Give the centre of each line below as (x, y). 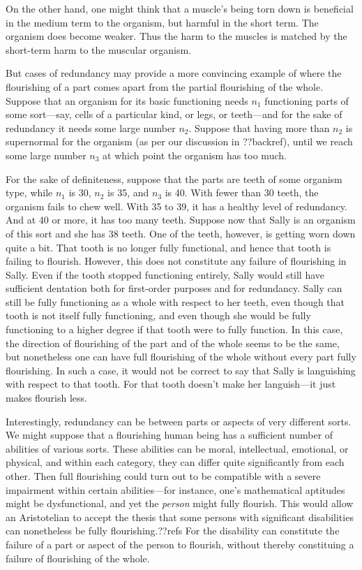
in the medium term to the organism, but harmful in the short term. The (162, 22)
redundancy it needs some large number (91, 127)
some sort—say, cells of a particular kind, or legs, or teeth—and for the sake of (174, 114)
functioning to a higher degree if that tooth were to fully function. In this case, (174, 329)
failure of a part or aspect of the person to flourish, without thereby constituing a (180, 544)
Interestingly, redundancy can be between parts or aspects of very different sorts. (179, 421)
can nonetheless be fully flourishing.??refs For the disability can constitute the (173, 531)
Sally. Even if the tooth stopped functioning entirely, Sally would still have (165, 274)
